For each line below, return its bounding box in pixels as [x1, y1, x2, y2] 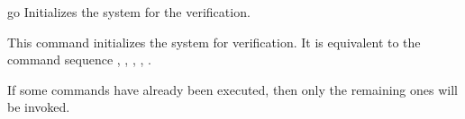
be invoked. [7, 98, 70, 116]
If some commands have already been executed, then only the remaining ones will [7, 80, 458, 98]
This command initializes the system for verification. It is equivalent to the [7, 32, 421, 51]
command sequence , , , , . [7, 50, 151, 69]
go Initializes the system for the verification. [7, 3, 251, 21]
